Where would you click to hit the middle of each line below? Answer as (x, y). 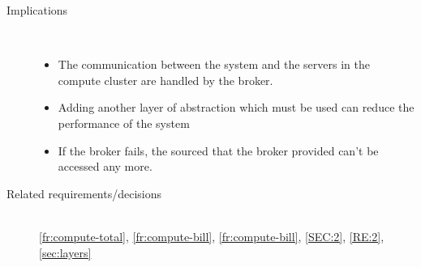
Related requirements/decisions (84, 193)
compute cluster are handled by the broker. (165, 80)
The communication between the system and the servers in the (214, 64)
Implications (37, 10)
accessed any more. (105, 166)
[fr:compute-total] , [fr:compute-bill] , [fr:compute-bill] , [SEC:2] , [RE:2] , (212, 236)
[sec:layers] (65, 252)
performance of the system (124, 123)
